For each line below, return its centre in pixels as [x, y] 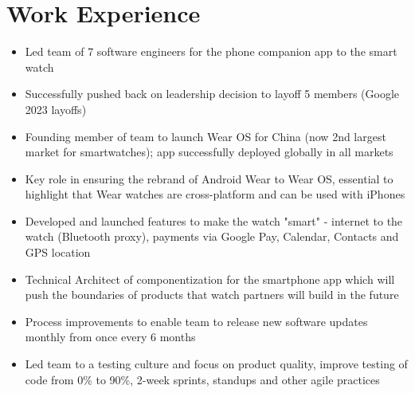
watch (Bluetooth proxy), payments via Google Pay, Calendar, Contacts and [212, 236]
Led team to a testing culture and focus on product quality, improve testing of [216, 364]
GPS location [58, 252]
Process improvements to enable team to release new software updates [196, 321]
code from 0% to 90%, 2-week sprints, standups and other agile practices [202, 379]
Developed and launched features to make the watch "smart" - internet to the [214, 220]
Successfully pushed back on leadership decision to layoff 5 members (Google [212, 94]
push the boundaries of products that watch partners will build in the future [212, 295]
